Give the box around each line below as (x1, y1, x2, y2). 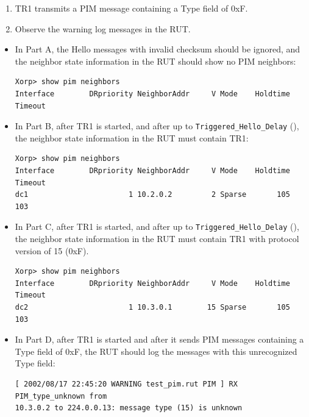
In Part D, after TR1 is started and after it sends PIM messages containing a (15, 333, 304, 346)
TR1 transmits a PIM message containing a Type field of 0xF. (15, 2, 248, 14)
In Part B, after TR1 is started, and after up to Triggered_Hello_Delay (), (15, 119, 299, 132)
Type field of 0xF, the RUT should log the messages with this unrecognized (15, 344, 297, 357)
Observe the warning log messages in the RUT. (15, 22, 191, 35)
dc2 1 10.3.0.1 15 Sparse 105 (15, 303, 290, 312)
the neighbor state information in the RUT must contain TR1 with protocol (15, 232, 299, 245)
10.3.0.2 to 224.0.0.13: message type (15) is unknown (15, 404, 243, 413)
